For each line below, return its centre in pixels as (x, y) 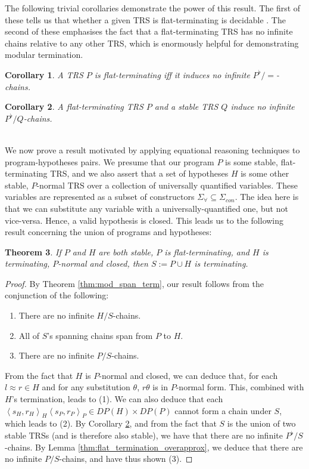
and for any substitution (86, 387)
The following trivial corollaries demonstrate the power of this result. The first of (153, 8)
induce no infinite (263, 107)
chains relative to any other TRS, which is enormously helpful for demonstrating (152, 43)
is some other (265, 173)
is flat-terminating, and (207, 252)
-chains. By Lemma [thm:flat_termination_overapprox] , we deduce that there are (154, 447)
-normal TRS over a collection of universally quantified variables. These (167, 185)
